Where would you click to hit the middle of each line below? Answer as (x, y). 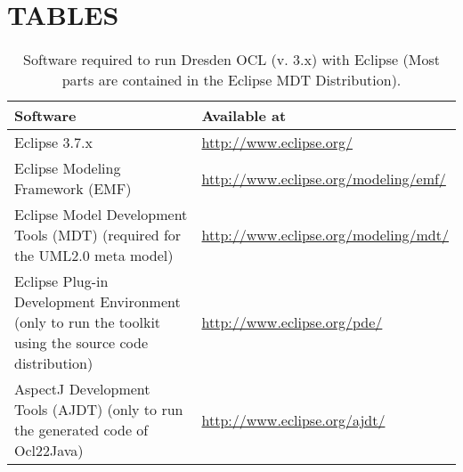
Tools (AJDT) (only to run (99, 410)
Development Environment (97, 302)
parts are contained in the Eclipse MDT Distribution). (231, 80)
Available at (244, 116)
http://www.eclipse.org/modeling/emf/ (324, 178)
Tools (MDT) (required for (98, 235)
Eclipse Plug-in (61, 281)
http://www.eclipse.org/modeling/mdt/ (325, 235)
